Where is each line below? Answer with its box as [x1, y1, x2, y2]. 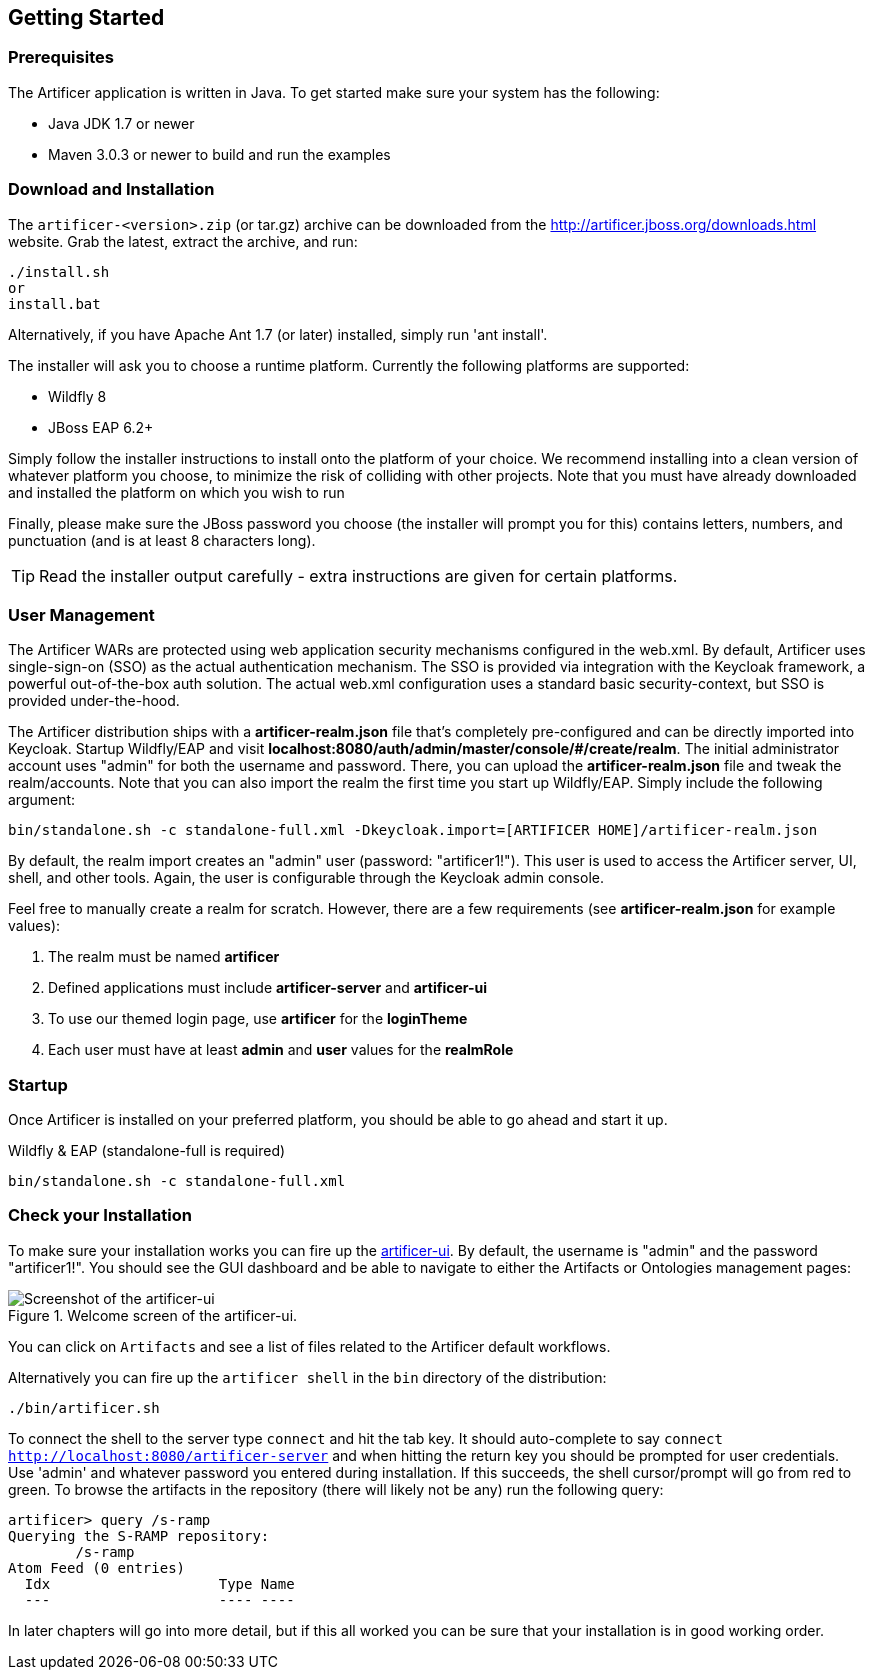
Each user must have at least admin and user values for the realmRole [48, 1041, 514, 1059]
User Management [8, 604, 155, 625]
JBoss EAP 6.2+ [48, 418, 154, 436]
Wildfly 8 [48, 387, 107, 405]
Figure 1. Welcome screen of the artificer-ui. [8, 1306, 298, 1324]
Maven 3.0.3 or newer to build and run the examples [48, 145, 391, 163]
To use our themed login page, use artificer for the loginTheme [48, 1010, 468, 1028]
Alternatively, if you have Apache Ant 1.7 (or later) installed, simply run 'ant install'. [8, 325, 548, 343]
